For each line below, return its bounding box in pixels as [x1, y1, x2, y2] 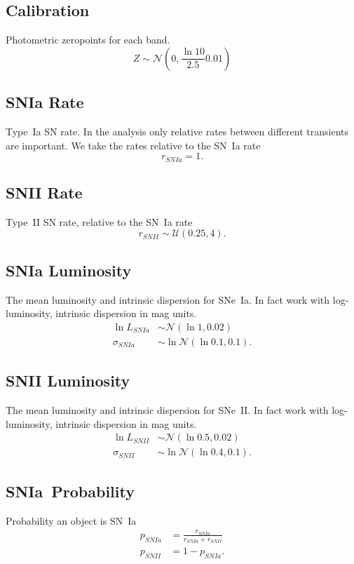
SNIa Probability [6, 480, 135, 502]
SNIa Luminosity [6, 259, 132, 281]
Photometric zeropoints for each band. [6, 32, 170, 47]
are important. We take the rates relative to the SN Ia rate [6, 137, 261, 152]
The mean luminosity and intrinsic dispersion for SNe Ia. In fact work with [6, 292, 330, 307]
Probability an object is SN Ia [6, 513, 137, 528]
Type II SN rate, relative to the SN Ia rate [6, 214, 193, 229]
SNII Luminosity [6, 370, 130, 391]
